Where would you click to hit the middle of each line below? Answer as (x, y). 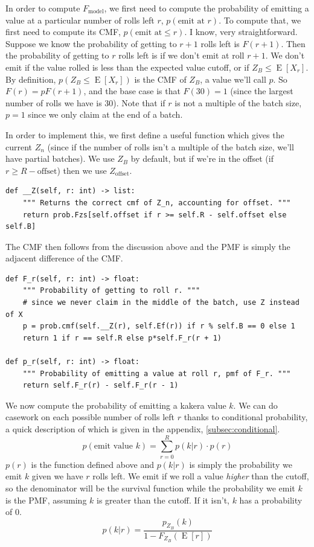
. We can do (255, 405)
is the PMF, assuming (46, 500)
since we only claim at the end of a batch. (105, 114)
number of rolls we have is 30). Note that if (85, 102)
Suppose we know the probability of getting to (91, 43)
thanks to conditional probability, (246, 417)
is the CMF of (160, 79)
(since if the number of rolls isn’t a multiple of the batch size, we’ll (171, 146)
